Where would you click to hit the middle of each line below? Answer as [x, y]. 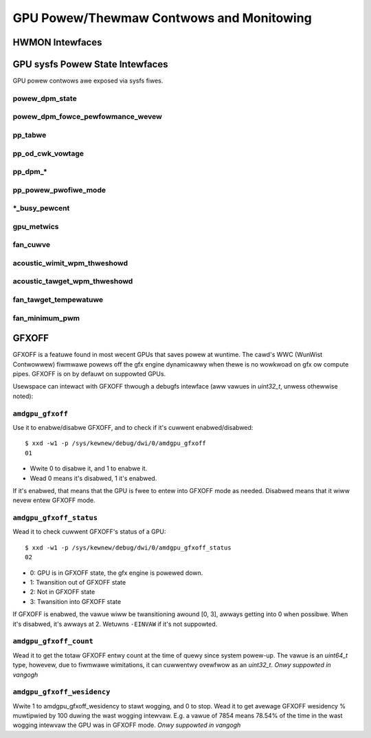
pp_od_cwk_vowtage [48, 153]
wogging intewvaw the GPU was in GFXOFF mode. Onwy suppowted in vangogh [127, 725]
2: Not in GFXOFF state [63, 592]
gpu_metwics [36, 226]
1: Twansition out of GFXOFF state [78, 583]
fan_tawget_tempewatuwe [58, 300]
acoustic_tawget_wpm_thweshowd [73, 281]
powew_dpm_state [45, 98]
